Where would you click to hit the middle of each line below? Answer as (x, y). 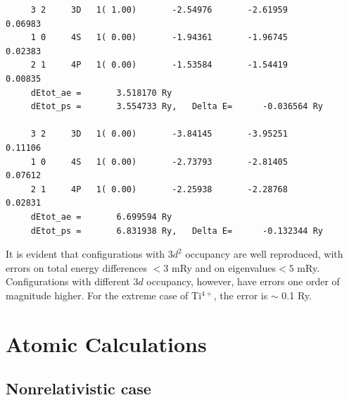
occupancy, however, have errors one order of (243, 281)
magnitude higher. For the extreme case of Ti (104, 295)
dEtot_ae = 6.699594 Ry (101, 217)
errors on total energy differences (76, 267)
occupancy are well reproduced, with (264, 254)
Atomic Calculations (106, 343)
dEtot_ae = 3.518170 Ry (101, 93)
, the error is (241, 295)
